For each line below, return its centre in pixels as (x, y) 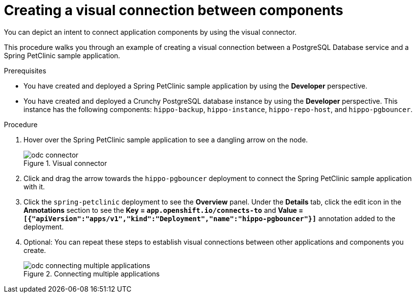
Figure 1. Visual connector (65, 163)
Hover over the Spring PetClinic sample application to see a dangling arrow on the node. (166, 139)
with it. (34, 186)
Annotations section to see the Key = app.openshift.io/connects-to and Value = (163, 210)
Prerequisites (25, 70)
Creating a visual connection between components (174, 10)
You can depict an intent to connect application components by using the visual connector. (150, 32)
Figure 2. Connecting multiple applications (92, 274)
